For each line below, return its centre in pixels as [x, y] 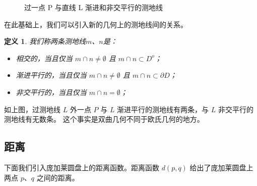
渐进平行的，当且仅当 [51, 75]
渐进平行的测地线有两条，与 [163, 109]
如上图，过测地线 [32, 109]
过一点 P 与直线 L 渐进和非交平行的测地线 [93, 7]
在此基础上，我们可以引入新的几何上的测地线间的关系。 [96, 24]
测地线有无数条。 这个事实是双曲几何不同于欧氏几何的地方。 [104, 119]
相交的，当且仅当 [44, 58]
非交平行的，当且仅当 [51, 92]
